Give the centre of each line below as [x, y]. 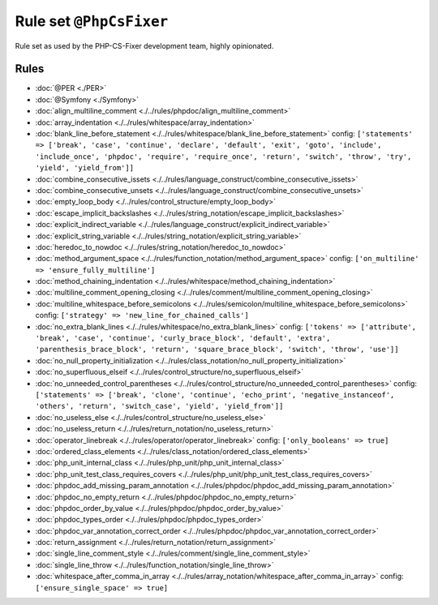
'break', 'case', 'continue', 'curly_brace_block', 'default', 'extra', [183, 338]
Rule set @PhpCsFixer [92, 21]
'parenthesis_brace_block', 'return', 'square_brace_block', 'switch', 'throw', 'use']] [217, 350]
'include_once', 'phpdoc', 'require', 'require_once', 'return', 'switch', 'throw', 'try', [223, 157]
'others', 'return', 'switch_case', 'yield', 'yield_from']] [159, 406]
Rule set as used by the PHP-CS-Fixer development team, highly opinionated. [144, 45]
